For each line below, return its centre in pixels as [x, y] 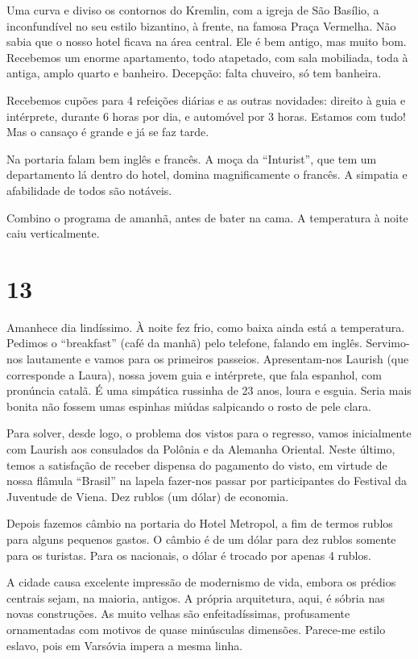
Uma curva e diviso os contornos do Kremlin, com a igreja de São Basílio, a [193, 10]
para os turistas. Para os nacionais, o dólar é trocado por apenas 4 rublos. [189, 555]
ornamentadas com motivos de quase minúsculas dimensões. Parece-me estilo [196, 629]
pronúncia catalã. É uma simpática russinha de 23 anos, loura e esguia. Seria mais [209, 390]
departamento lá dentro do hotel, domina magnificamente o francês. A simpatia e [207, 174]
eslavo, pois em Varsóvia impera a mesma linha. [125, 645]
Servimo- [388, 343]
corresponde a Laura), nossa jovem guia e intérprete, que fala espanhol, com [194, 374]
